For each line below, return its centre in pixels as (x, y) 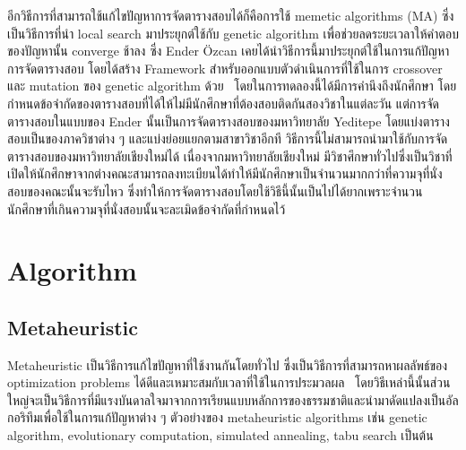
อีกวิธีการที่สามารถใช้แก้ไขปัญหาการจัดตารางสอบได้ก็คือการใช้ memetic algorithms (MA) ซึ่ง (231, 15)
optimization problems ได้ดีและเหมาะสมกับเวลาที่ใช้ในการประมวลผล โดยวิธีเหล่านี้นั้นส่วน (229, 382)
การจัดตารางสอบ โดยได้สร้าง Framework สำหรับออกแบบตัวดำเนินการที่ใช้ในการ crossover (225, 68)
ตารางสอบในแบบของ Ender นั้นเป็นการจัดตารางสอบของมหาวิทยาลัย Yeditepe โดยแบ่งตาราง (229, 121)
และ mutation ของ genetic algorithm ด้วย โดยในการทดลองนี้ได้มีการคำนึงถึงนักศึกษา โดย (232, 86)
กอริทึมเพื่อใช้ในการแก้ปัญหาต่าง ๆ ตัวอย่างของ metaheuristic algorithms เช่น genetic (217, 417)
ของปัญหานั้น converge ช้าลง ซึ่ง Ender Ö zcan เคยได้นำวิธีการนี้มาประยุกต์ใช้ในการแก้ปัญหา (229, 51)
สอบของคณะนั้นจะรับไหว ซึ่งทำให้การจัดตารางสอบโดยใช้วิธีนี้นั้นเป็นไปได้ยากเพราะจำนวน (215, 190)
